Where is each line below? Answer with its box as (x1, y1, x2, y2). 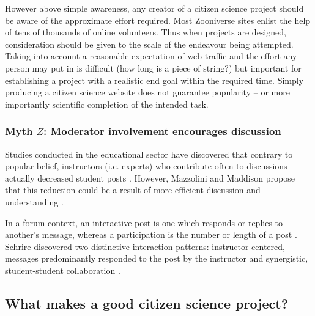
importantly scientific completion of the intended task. (5, 97, 209, 110)
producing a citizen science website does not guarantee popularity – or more (5, 86, 290, 98)
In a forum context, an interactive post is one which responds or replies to (5, 216, 283, 229)
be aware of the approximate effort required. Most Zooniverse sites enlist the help (5, 13, 311, 26)
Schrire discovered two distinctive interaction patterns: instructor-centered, (5, 240, 285, 252)
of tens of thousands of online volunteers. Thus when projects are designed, (5, 26, 286, 39)
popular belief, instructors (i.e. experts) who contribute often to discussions (5, 160, 287, 172)
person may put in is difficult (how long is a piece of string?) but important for (5, 61, 302, 74)
